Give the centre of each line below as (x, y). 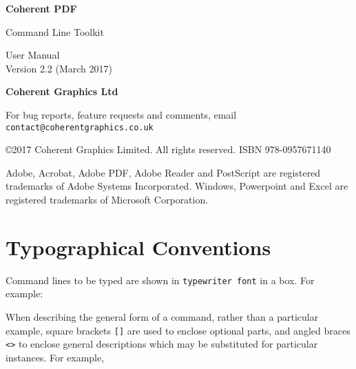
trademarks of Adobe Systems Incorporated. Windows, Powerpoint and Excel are (177, 186)
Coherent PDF (41, 8)
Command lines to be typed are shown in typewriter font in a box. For (160, 280)
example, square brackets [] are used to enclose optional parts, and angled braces (178, 330)
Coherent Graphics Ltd (62, 91)
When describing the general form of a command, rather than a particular (162, 316)
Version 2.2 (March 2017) (59, 68)
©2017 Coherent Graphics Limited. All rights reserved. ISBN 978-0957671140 (168, 149)
